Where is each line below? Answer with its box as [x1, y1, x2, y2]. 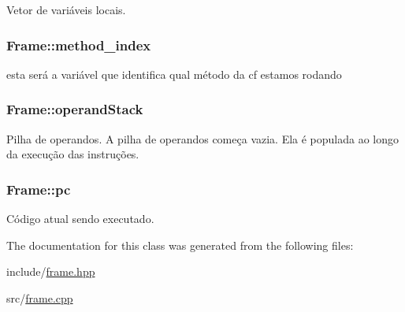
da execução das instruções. [6, 146, 139, 162]
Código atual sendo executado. [6, 210, 154, 227]
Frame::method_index [6, 35, 151, 54]
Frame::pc [6, 179, 71, 199]
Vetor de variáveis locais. [6, 2, 126, 17]
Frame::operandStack [6, 99, 143, 119]
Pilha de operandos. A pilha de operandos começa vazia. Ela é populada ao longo [6, 130, 399, 147]
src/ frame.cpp [6, 289, 73, 306]
